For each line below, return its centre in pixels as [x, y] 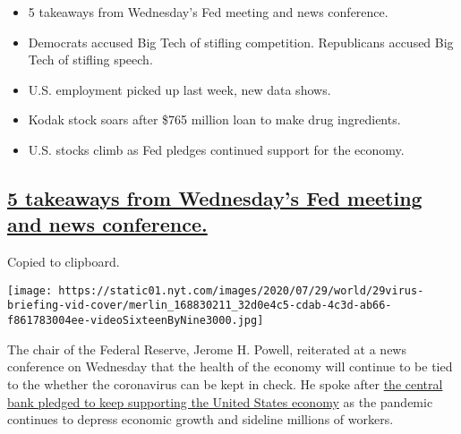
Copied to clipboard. [64, 262]
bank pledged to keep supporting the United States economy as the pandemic [220, 401]
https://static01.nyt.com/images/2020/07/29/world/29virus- [241, 290]
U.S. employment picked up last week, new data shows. [179, 89]
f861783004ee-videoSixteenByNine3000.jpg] [136, 321]
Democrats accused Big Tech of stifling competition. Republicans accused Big [241, 42]
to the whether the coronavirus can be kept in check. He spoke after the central [225, 383]
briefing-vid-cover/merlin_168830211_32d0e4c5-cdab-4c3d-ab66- [200, 306]
